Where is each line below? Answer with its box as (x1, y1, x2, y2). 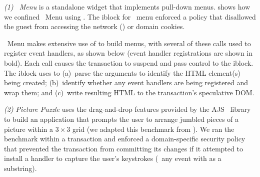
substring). (4, 162, 37, 173)
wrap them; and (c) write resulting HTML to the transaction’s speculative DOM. (4, 87, 254, 97)
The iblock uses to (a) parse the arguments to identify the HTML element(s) (4, 67, 240, 78)
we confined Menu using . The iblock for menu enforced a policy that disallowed (4, 11, 256, 22)
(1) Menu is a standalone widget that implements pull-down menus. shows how (4, 2, 250, 12)
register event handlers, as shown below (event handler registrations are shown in (4, 48, 253, 58)
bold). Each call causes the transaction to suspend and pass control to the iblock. (4, 57, 253, 68)
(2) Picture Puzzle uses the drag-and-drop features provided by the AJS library (4, 104, 251, 114)
